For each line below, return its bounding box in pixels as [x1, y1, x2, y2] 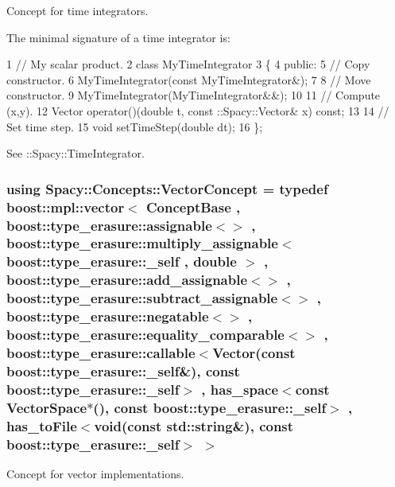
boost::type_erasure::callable [6, 342, 196, 362]
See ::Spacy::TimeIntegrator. [6, 145, 145, 162]
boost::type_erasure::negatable [6, 306, 209, 326]
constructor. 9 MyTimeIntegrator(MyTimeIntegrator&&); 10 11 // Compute [6, 87, 381, 103]
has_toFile [6, 415, 77, 435]
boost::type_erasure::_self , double [6, 251, 237, 271]
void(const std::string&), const [94, 415, 294, 435]
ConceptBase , [146, 197, 241, 216]
